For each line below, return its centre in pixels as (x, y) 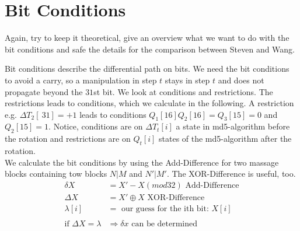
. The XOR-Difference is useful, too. (231, 174)
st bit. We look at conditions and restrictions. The (183, 91)
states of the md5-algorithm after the (225, 139)
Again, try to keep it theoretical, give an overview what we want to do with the (147, 38)
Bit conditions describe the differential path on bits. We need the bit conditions (147, 69)
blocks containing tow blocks (56, 174)
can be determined (165, 224)
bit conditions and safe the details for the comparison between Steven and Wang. (150, 49)
